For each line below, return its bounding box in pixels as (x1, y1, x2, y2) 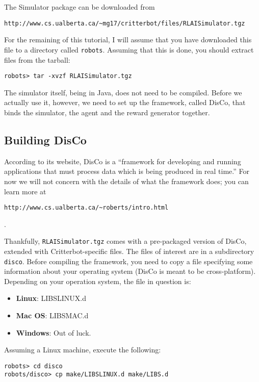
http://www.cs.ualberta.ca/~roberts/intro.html (4, 204, 169, 212)
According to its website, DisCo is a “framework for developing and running (4, 156, 241, 166)
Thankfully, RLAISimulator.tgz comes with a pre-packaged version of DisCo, (4, 236, 247, 246)
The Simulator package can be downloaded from (4, 2, 155, 12)
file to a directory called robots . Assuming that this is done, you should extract (4, 44, 254, 55)
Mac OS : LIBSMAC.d (16, 310, 89, 321)
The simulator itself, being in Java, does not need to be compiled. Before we (4, 87, 242, 97)
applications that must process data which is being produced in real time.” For (4, 166, 250, 176)
